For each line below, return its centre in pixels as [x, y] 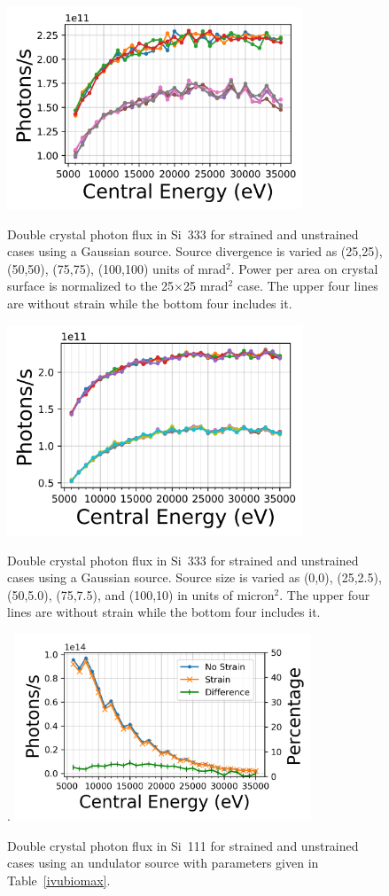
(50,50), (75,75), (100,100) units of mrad [117, 268]
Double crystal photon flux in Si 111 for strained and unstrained [183, 845]
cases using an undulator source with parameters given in [163, 863]
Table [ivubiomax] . [59, 880]
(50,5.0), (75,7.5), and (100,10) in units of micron [141, 594]
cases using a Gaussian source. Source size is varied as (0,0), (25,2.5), [194, 577]
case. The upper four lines [307, 286]
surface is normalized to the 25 [91, 286]
